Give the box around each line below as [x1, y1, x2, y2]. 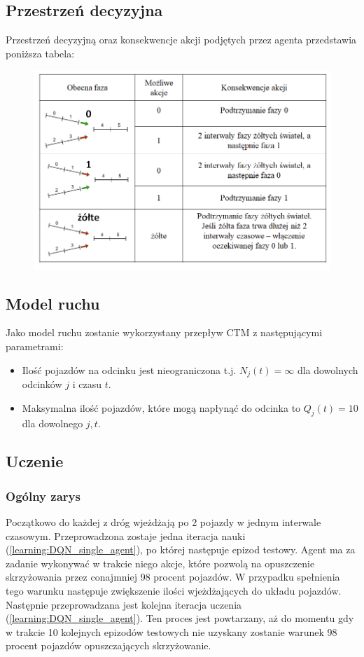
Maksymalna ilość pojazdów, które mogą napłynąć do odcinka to [22, 400, 301, 415]
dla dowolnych [297, 362, 358, 377]
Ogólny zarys [6, 487, 80, 504]
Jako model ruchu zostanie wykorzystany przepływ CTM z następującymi [6, 325, 323, 340]
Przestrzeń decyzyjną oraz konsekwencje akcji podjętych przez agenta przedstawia [6, 32, 357, 47]
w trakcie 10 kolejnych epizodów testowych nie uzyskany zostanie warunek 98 [6, 624, 337, 639]
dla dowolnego [22, 416, 83, 431]
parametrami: [6, 338, 64, 353]
